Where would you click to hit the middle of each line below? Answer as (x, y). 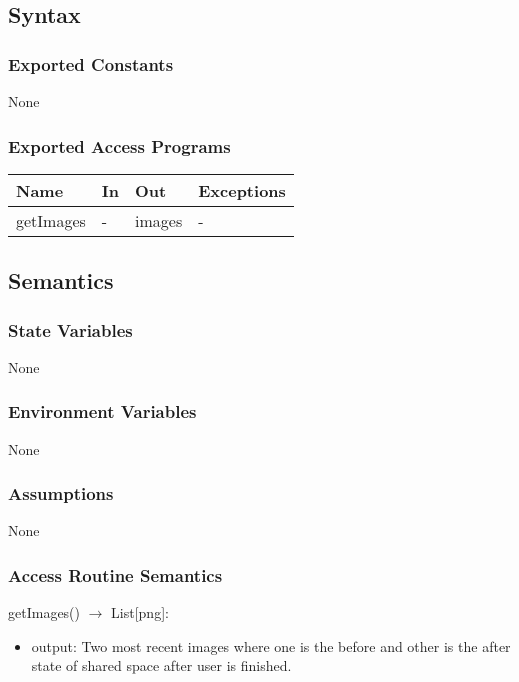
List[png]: (140, 612)
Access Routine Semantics (115, 574)
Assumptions (61, 493)
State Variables (70, 329)
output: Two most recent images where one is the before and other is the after (271, 645)
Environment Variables (102, 411)
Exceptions (242, 190)
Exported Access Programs (119, 145)
